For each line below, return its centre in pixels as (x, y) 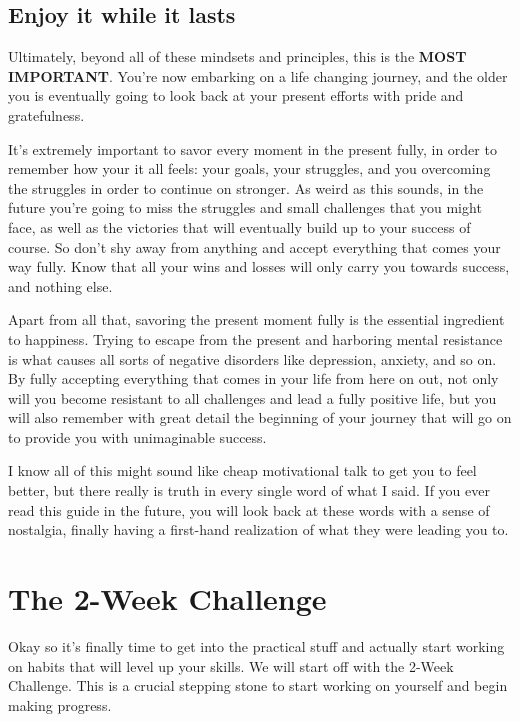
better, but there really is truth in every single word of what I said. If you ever (249, 490)
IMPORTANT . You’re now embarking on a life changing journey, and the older (258, 75)
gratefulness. (46, 114)
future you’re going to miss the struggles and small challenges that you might (245, 207)
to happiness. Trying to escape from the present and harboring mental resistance (255, 338)
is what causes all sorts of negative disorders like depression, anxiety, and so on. (252, 358)
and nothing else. (60, 285)
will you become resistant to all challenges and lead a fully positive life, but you (252, 397)
